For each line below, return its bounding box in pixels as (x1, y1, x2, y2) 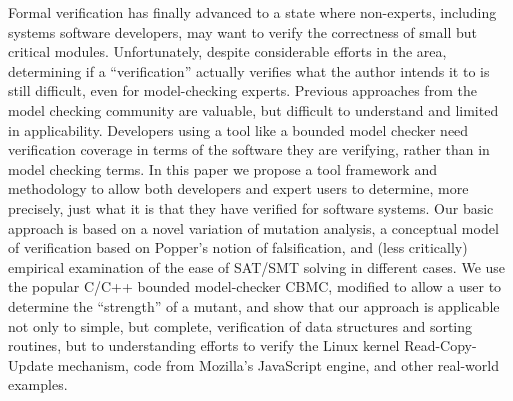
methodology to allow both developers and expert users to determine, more (8, 178, 469, 199)
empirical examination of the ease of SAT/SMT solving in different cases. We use (8, 256, 506, 277)
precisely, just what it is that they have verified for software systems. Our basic (8, 197, 494, 218)
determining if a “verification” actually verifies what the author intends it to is (8, 60, 490, 81)
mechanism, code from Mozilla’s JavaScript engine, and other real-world (57, 354, 499, 375)
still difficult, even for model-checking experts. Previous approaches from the (8, 80, 477, 101)
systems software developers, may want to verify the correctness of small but (8, 21, 477, 42)
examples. (8, 374, 68, 395)
